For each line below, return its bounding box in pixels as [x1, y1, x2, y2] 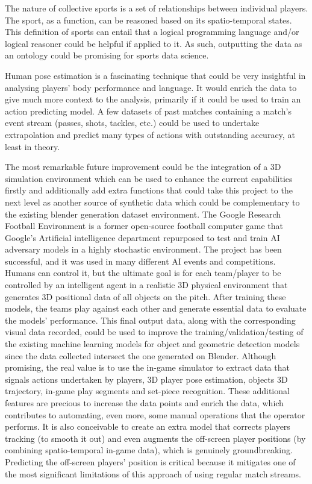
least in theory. [5, 140, 60, 152]
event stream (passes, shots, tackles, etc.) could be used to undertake [5, 116, 260, 129]
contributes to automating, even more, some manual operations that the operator [5, 408, 305, 421]
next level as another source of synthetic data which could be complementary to [5, 195, 300, 208]
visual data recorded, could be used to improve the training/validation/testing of [5, 325, 304, 338]
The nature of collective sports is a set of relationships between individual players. [5, 2, 308, 14]
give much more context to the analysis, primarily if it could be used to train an [5, 93, 301, 105]
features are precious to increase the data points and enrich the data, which [5, 397, 284, 409]
